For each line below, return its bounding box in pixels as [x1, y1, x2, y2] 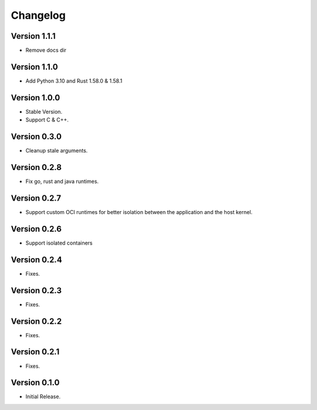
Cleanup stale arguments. [25, 147, 88, 154]
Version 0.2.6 [11, 223, 62, 234]
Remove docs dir [25, 47, 67, 54]
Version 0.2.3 [11, 285, 62, 296]
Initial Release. [25, 393, 61, 400]
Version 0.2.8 [11, 162, 62, 172]
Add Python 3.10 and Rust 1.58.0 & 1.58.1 [25, 77, 123, 84]
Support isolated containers [25, 239, 93, 246]
